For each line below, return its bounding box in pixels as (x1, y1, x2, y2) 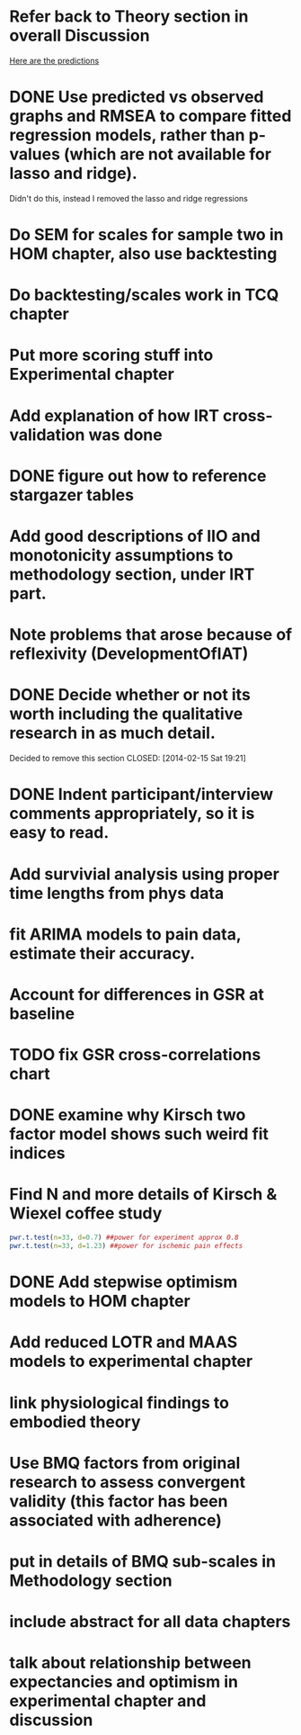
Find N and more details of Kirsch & (9, 1184, 278, 1205)
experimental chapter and (9, 1691, 207, 1712)
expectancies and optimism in (9, 1672, 238, 1693)
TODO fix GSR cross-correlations (9, 1045, 261, 1065)
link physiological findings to (9, 1392, 229, 1413)
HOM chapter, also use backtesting (9, 244, 278, 265)
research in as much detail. (9, 723, 216, 743)
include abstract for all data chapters (9, 1612, 291, 1632)
